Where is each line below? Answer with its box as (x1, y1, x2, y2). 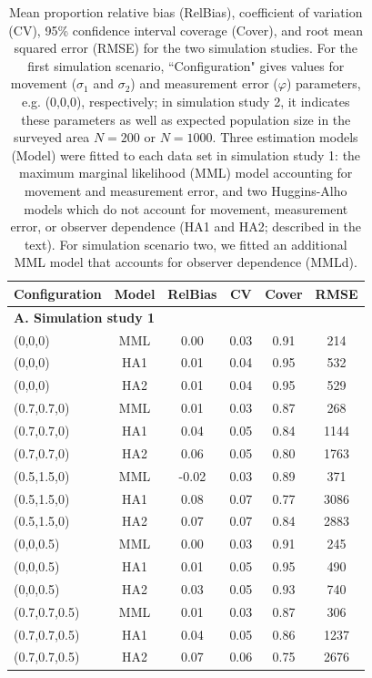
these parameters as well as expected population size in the (21, 109, 351, 128)
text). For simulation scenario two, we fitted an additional (24, 234, 347, 253)
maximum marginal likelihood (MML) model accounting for (19, 163, 353, 182)
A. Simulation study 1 (14, 307, 156, 326)
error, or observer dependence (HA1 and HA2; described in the (10, 217, 361, 236)
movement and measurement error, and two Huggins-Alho (24, 180, 347, 200)
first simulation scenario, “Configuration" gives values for (27, 56, 345, 75)
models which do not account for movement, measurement (24, 199, 348, 218)
